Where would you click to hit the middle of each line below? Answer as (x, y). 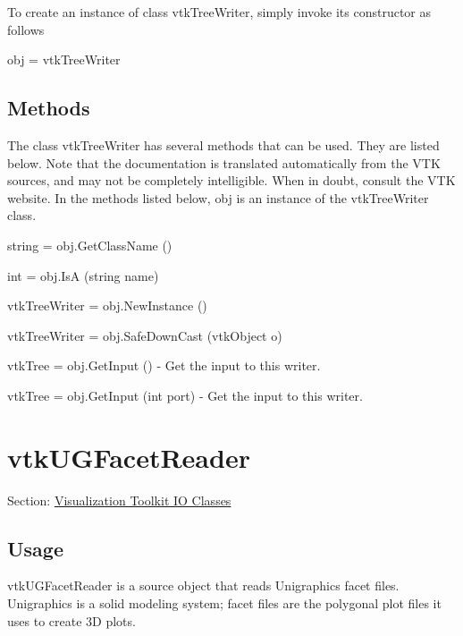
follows (26, 29)
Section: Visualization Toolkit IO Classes (119, 500)
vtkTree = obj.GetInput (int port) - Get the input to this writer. (185, 395)
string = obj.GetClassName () (90, 245)
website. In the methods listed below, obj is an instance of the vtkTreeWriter (218, 197)
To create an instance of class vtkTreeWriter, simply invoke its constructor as (219, 12)
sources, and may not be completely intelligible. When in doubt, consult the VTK (231, 180)
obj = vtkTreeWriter (64, 59)
